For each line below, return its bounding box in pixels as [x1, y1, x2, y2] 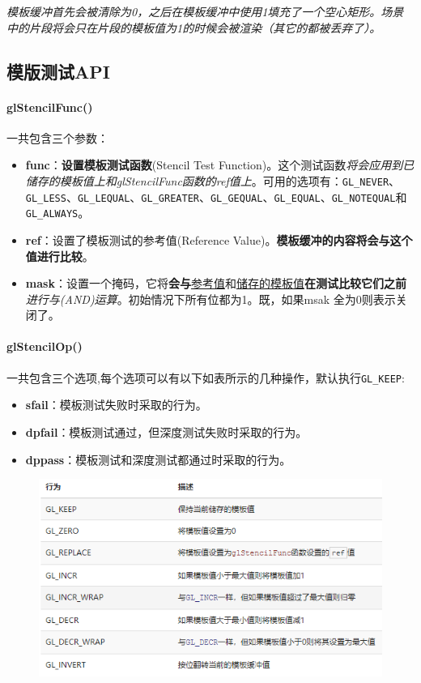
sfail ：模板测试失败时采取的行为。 [25, 396, 207, 413]
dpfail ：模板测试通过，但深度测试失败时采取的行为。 [25, 423, 308, 440]
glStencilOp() [6, 338, 83, 355]
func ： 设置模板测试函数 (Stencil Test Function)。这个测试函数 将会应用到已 [25, 156, 415, 173]
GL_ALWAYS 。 [25, 204, 90, 221]
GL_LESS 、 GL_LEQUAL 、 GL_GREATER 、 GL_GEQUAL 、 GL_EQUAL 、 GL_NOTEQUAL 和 [25, 188, 407, 205]
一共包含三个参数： [6, 129, 108, 146]
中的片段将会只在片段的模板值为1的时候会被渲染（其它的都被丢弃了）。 [6, 19, 381, 36]
